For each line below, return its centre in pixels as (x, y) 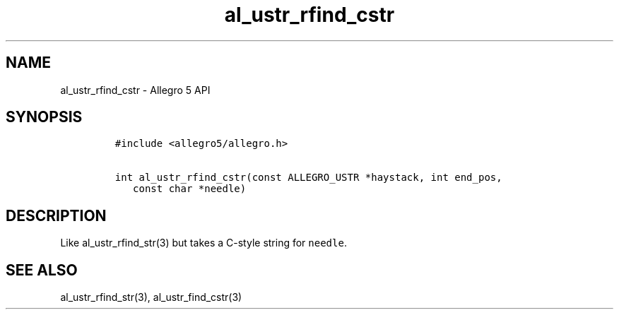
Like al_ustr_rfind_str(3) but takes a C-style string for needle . (204, 243)
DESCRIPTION (56, 215)
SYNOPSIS (44, 117)
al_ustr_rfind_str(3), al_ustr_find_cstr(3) (151, 297)
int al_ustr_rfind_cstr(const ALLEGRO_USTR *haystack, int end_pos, (308, 178)
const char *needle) (190, 189)
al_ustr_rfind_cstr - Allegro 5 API (135, 90)
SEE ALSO (42, 270)
